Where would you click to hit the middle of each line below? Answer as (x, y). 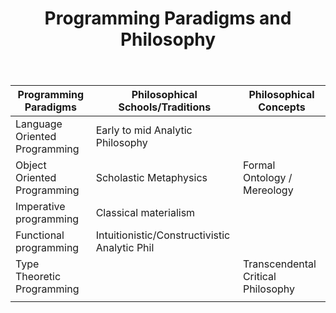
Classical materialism (145, 213)
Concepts (282, 107)
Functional (40, 235)
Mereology (268, 190)
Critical (259, 277)
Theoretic (38, 277)
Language (39, 124)
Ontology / (267, 178)
